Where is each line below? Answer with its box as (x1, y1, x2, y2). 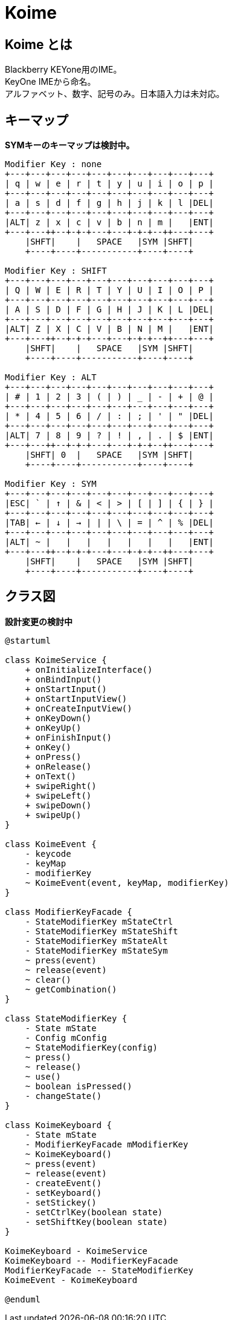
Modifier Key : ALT (5, 372, 97, 383)
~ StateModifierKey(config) (25, 1042, 158, 1052)
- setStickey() (25, 1197, 97, 1207)
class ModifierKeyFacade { (5, 906, 132, 917)
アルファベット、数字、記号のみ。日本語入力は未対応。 (5, 88, 225, 99)
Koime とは (5, 36, 72, 52)
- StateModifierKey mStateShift (25, 926, 178, 936)
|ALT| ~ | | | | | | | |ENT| (5, 537, 214, 547)
